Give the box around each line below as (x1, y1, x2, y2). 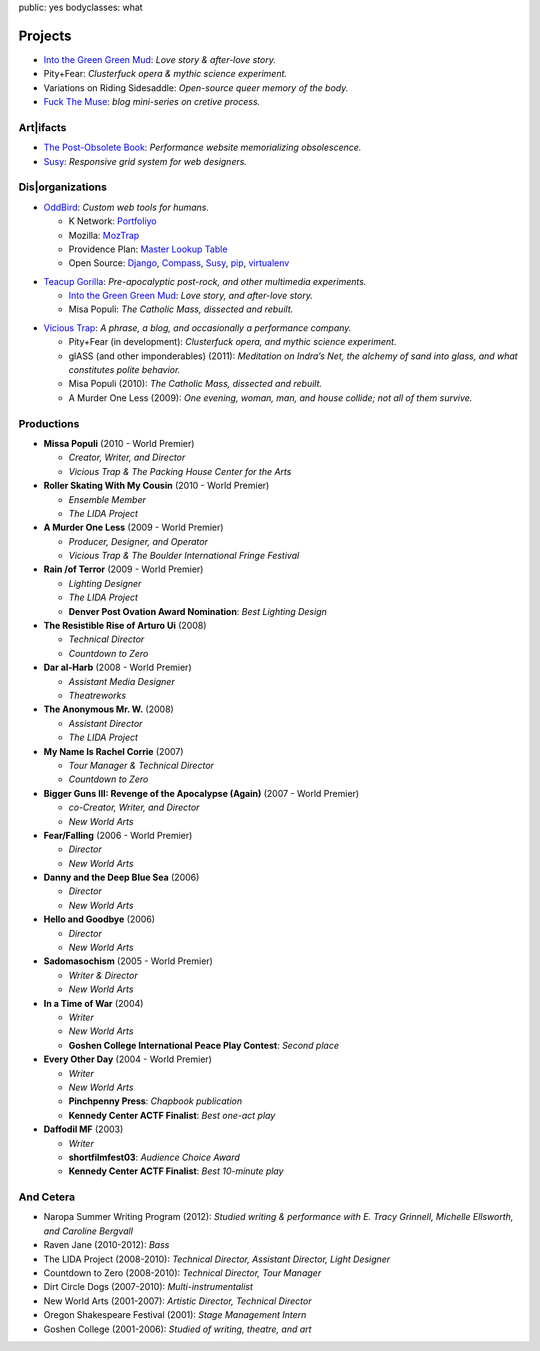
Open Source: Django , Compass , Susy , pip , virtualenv (68, 257, 290, 269)
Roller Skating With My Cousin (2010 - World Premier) (43, 480, 270, 492)
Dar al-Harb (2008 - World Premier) (43, 661, 192, 674)
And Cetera (18, 1190, 75, 1204)
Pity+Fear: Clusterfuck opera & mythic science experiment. (43, 68, 288, 80)
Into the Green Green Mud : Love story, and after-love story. (68, 290, 314, 302)
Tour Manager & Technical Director (68, 759, 215, 771)
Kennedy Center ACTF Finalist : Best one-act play (68, 1109, 276, 1121)
